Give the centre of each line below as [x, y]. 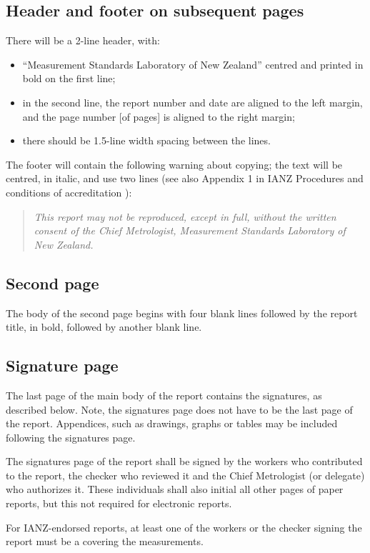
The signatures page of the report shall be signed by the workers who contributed [184, 461]
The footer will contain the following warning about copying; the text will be [174, 164]
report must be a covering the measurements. [105, 541]
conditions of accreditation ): [69, 192]
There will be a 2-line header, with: [83, 40]
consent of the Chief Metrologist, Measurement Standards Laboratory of [190, 230]
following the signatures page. [71, 437]
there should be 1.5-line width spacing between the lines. [146, 140]
